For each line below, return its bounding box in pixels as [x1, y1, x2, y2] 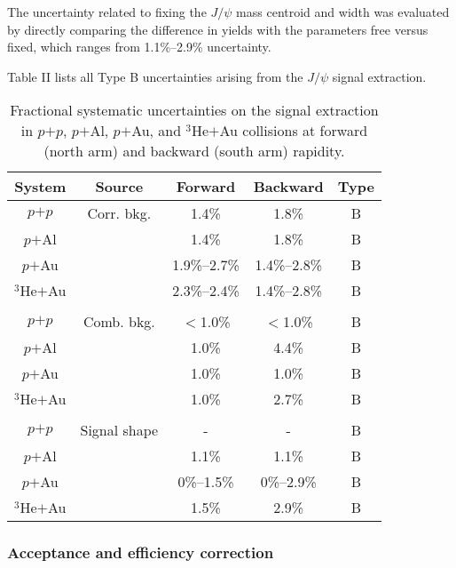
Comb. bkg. [83, 311, 155, 332]
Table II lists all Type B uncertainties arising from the [7, 67, 303, 85]
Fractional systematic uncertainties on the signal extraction [10, 100, 379, 121]
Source [95, 176, 144, 197]
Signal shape [80, 420, 159, 441]
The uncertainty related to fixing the [7, 3, 207, 20]
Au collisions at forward [219, 120, 368, 141]
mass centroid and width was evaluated [236, 3, 450, 20]
